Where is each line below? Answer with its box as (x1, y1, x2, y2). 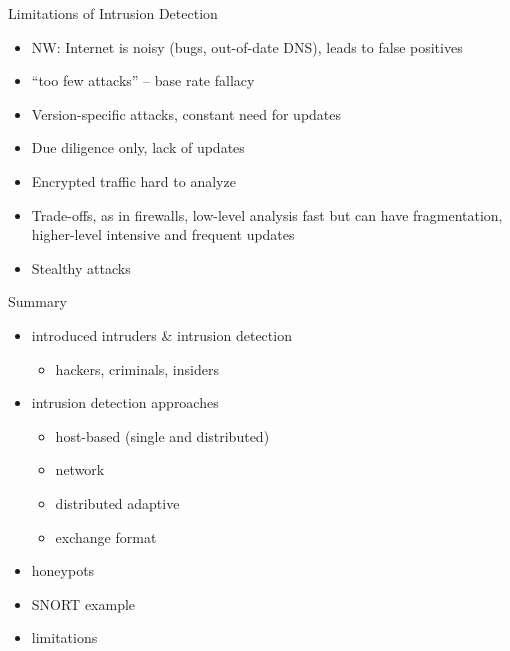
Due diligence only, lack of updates (31, 137, 245, 158)
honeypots (31, 560, 95, 581)
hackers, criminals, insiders (55, 358, 219, 379)
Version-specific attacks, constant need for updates (31, 103, 342, 124)
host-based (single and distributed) (55, 425, 270, 446)
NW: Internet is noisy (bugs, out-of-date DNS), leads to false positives (31, 36, 463, 57)
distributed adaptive (55, 492, 180, 513)
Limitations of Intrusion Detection (8, 3, 218, 23)
